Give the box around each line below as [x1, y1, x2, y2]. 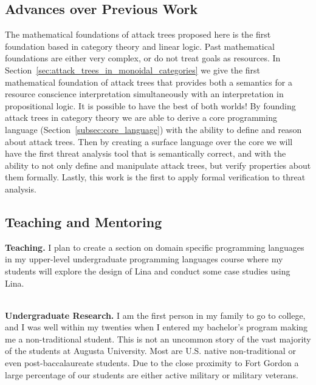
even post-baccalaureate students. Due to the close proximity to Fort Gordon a [5, 356, 299, 369]
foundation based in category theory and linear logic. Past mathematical [5, 39, 275, 52]
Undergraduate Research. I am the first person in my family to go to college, [5, 308, 306, 321]
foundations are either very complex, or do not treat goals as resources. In [5, 52, 281, 64]
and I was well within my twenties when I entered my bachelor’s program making [5, 321, 308, 333]
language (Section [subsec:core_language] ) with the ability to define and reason [5, 123, 302, 135]
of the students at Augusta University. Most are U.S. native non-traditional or [5, 344, 296, 357]
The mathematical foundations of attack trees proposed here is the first [5, 28, 271, 41]
